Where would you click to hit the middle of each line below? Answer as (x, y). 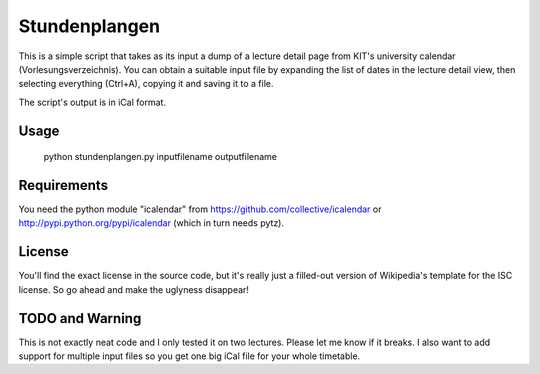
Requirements (63, 185)
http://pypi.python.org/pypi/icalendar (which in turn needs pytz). (151, 223)
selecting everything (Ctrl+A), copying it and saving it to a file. (146, 84)
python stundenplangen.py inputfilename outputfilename (160, 157)
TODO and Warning (80, 318)
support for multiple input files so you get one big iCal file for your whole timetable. (189, 356)
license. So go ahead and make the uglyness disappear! (134, 289)
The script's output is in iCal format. (92, 102)
